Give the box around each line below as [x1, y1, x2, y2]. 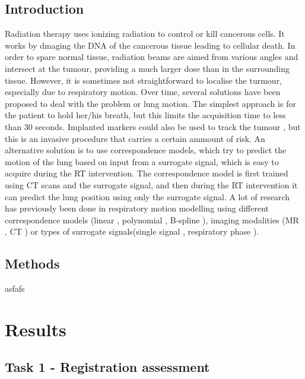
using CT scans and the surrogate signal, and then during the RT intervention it [5, 178, 298, 191]
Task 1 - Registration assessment [5, 358, 210, 376]
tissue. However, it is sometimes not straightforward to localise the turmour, [5, 74, 282, 86]
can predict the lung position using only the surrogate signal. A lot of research [5, 190, 290, 203]
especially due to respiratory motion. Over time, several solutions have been [5, 86, 281, 98]
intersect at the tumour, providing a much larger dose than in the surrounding [5, 62, 290, 74]
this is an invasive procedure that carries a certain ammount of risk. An [5, 132, 265, 144]
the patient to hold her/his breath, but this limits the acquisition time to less [5, 109, 286, 121]
